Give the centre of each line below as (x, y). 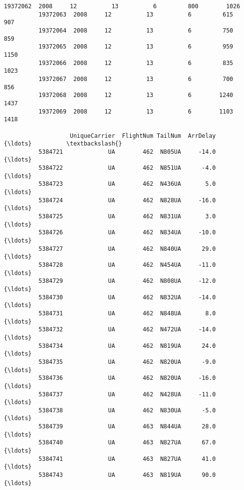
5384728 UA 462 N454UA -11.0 (127, 265)
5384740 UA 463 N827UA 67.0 (127, 443)
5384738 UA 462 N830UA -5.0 (127, 410)
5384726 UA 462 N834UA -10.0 (127, 233)
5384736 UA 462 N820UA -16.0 (127, 378)
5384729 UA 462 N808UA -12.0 (127, 281)
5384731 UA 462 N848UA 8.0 (127, 313)
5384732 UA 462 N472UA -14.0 (127, 330)
